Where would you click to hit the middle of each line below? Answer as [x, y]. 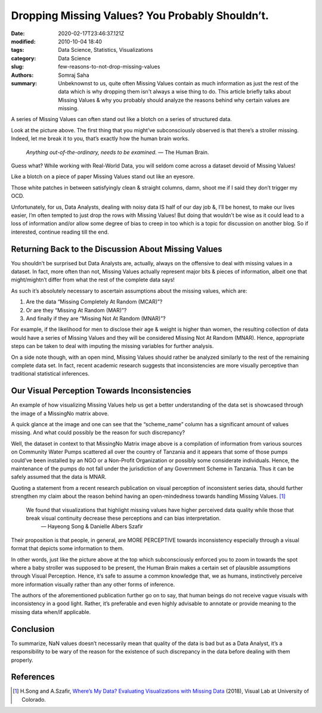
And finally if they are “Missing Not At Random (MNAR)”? [96, 318]
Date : [18, 33]
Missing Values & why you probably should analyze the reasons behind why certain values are [174, 100]
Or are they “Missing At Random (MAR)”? [76, 310]
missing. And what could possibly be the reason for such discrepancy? [98, 433]
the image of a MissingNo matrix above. [60, 413]
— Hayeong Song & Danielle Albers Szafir [92, 526]
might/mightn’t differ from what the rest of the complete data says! [93, 280]
